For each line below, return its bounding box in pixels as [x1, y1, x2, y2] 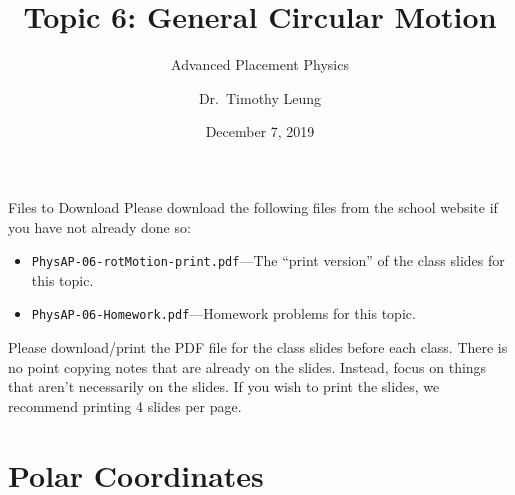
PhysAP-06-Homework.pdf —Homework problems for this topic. [31, 303, 416, 324]
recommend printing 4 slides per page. [8, 395, 242, 416]
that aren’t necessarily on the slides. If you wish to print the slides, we [8, 376, 440, 397]
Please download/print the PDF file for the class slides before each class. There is [8, 337, 508, 357]
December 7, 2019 [205, 121, 315, 142]
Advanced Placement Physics [171, 54, 349, 75]
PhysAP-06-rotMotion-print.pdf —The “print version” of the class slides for [31, 250, 505, 271]
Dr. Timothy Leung [198, 87, 322, 108]
